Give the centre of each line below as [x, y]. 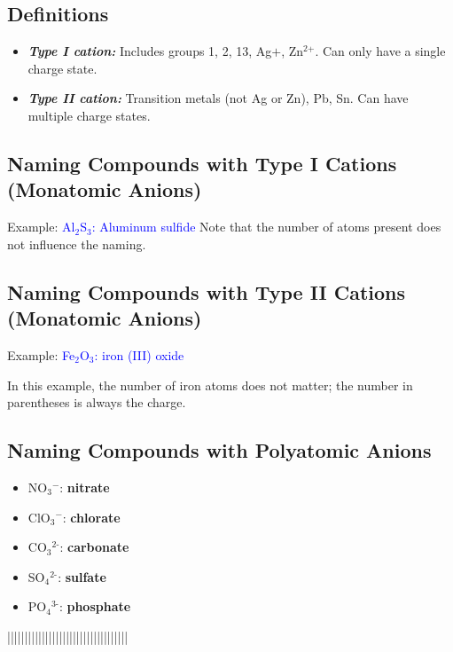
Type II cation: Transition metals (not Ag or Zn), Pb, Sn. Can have [218, 98]
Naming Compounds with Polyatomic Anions [219, 450]
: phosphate [95, 606]
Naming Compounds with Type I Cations [202, 163]
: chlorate [91, 517]
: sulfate [82, 576]
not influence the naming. [77, 244]
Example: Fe [41, 354]
